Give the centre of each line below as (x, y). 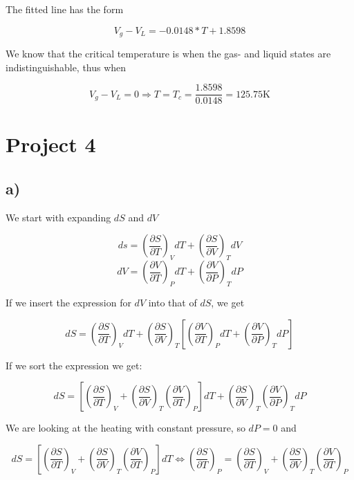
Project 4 (51, 144)
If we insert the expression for (68, 303)
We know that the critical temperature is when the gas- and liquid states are (168, 54)
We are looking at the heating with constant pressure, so (125, 428)
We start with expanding (58, 217)
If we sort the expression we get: (74, 365)
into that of (173, 303)
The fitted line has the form (65, 9)
